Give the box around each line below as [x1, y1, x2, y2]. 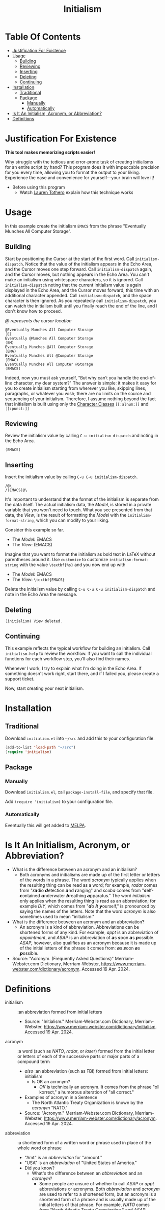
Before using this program [12, 184, 65, 190]
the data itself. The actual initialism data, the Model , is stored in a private [5, 502, 152, 508]
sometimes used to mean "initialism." [19, 913, 95, 919]
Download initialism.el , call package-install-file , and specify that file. [5, 789, 154, 795]
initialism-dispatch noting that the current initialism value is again [5, 282, 141, 288]
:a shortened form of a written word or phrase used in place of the [17, 1140, 151, 1146]
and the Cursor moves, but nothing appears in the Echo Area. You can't [5, 271, 150, 277]
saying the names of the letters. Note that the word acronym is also [19, 908, 156, 914]
